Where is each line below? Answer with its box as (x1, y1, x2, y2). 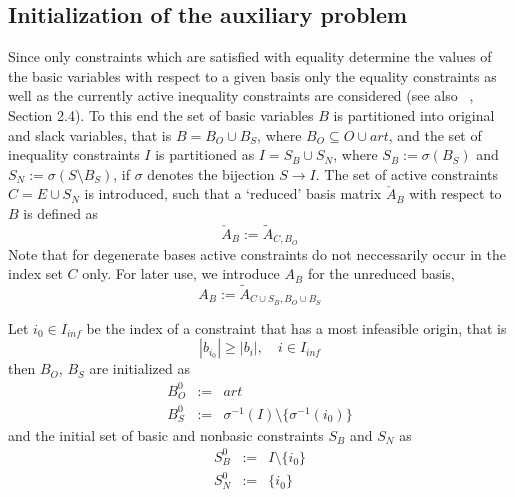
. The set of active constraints (315, 163, 499, 184)
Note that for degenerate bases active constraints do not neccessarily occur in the (8, 243, 506, 264)
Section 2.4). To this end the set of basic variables (8, 104, 314, 125)
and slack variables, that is (8, 124, 172, 145)
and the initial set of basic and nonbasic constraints (8, 424, 324, 445)
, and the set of (388, 124, 482, 145)
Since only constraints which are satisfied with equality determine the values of (8, 46, 492, 67)
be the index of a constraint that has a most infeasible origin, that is (86, 317, 507, 338)
